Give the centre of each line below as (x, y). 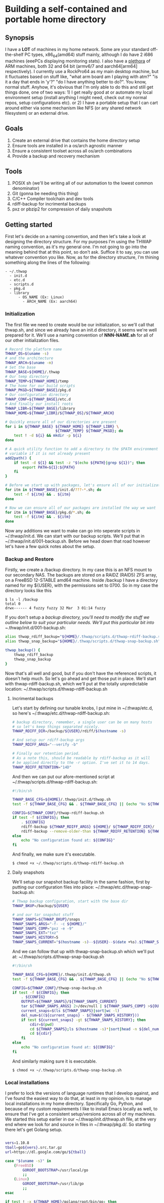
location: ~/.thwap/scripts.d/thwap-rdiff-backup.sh (56, 689)
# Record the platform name (34, 349)
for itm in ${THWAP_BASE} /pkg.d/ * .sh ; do (48, 512)
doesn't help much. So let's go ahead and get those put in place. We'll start (81, 679)
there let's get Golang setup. (34, 1130)
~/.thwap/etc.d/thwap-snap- (124, 887)
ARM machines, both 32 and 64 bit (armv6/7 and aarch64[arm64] (71, 66)
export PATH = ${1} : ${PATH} (49, 467)
